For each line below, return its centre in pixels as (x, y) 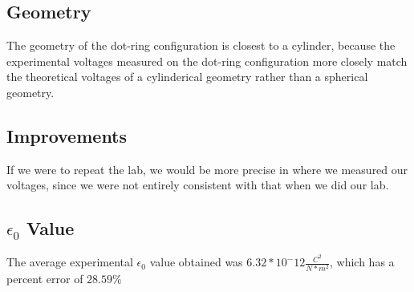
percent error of (45, 278)
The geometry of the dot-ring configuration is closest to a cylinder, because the (201, 45)
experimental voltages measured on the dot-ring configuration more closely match (207, 61)
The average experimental (70, 262)
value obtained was (196, 262)
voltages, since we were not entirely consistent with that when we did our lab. (198, 185)
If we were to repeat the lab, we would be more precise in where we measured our (207, 169)
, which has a (362, 262)
